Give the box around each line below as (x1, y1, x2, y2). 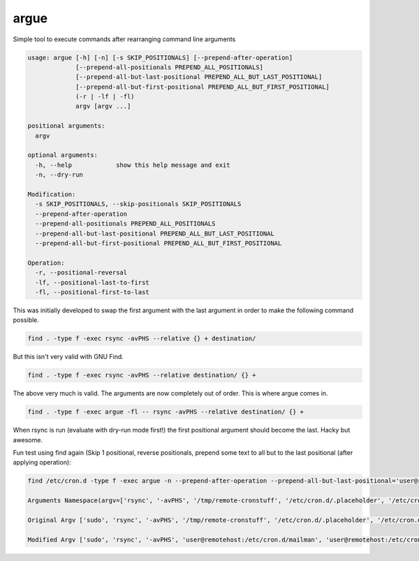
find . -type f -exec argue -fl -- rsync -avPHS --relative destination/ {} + (27, 408, 304, 416)
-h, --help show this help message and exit (35, 161, 230, 169)
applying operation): (13, 458, 71, 467)
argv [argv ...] (75, 102, 131, 110)
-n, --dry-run (35, 171, 84, 179)
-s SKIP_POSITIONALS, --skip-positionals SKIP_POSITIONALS (35, 200, 242, 208)
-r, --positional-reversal (35, 269, 128, 277)
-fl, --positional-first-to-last (35, 288, 149, 296)
